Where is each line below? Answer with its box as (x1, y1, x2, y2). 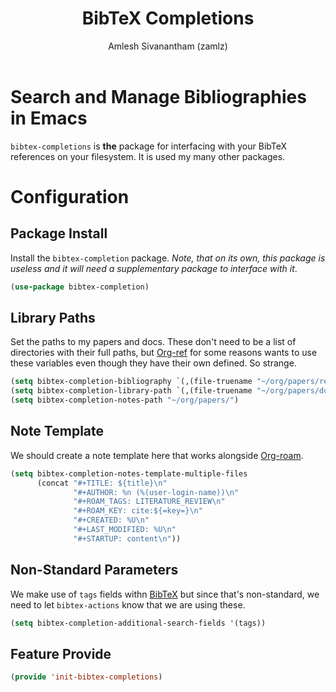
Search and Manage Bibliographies (10, 85, 307, 108)
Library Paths (10, 309, 96, 326)
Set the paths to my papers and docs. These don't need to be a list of (10, 336, 297, 348)
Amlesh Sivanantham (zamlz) (108, 40, 228, 52)
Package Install (10, 225, 108, 242)
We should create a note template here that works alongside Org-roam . (10, 449, 304, 461)
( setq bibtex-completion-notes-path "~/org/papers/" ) (10, 395, 240, 406)
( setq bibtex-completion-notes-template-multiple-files (10, 468, 248, 479)
